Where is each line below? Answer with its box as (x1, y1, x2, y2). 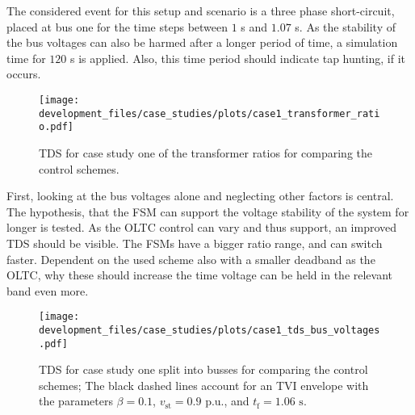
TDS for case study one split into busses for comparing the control (39, 361, 368, 378)
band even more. (6, 282, 89, 299)
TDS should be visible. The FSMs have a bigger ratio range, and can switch (6, 234, 383, 251)
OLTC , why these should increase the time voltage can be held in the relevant (6, 266, 393, 283)
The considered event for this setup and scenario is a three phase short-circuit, (6, 2, 395, 19)
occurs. (6, 65, 41, 82)
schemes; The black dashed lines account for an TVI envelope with (39, 376, 369, 393)
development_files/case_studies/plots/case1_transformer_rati (39, 107, 380, 119)
